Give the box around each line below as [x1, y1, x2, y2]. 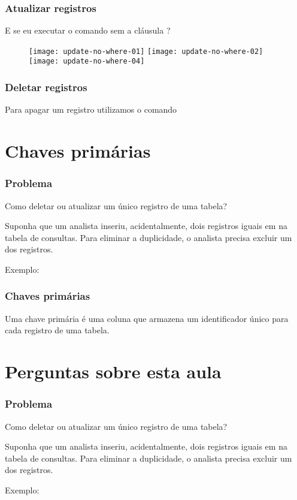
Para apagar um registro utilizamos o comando [5, 103, 177, 116]
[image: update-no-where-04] [29, 57, 145, 66]
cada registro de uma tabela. [5, 324, 110, 336]
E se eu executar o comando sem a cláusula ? [5, 24, 171, 37]
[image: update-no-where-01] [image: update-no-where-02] [29, 47, 263, 56]
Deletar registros [5, 80, 87, 95]
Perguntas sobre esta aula [5, 359, 222, 384]
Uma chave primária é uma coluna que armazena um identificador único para [5, 312, 289, 324]
